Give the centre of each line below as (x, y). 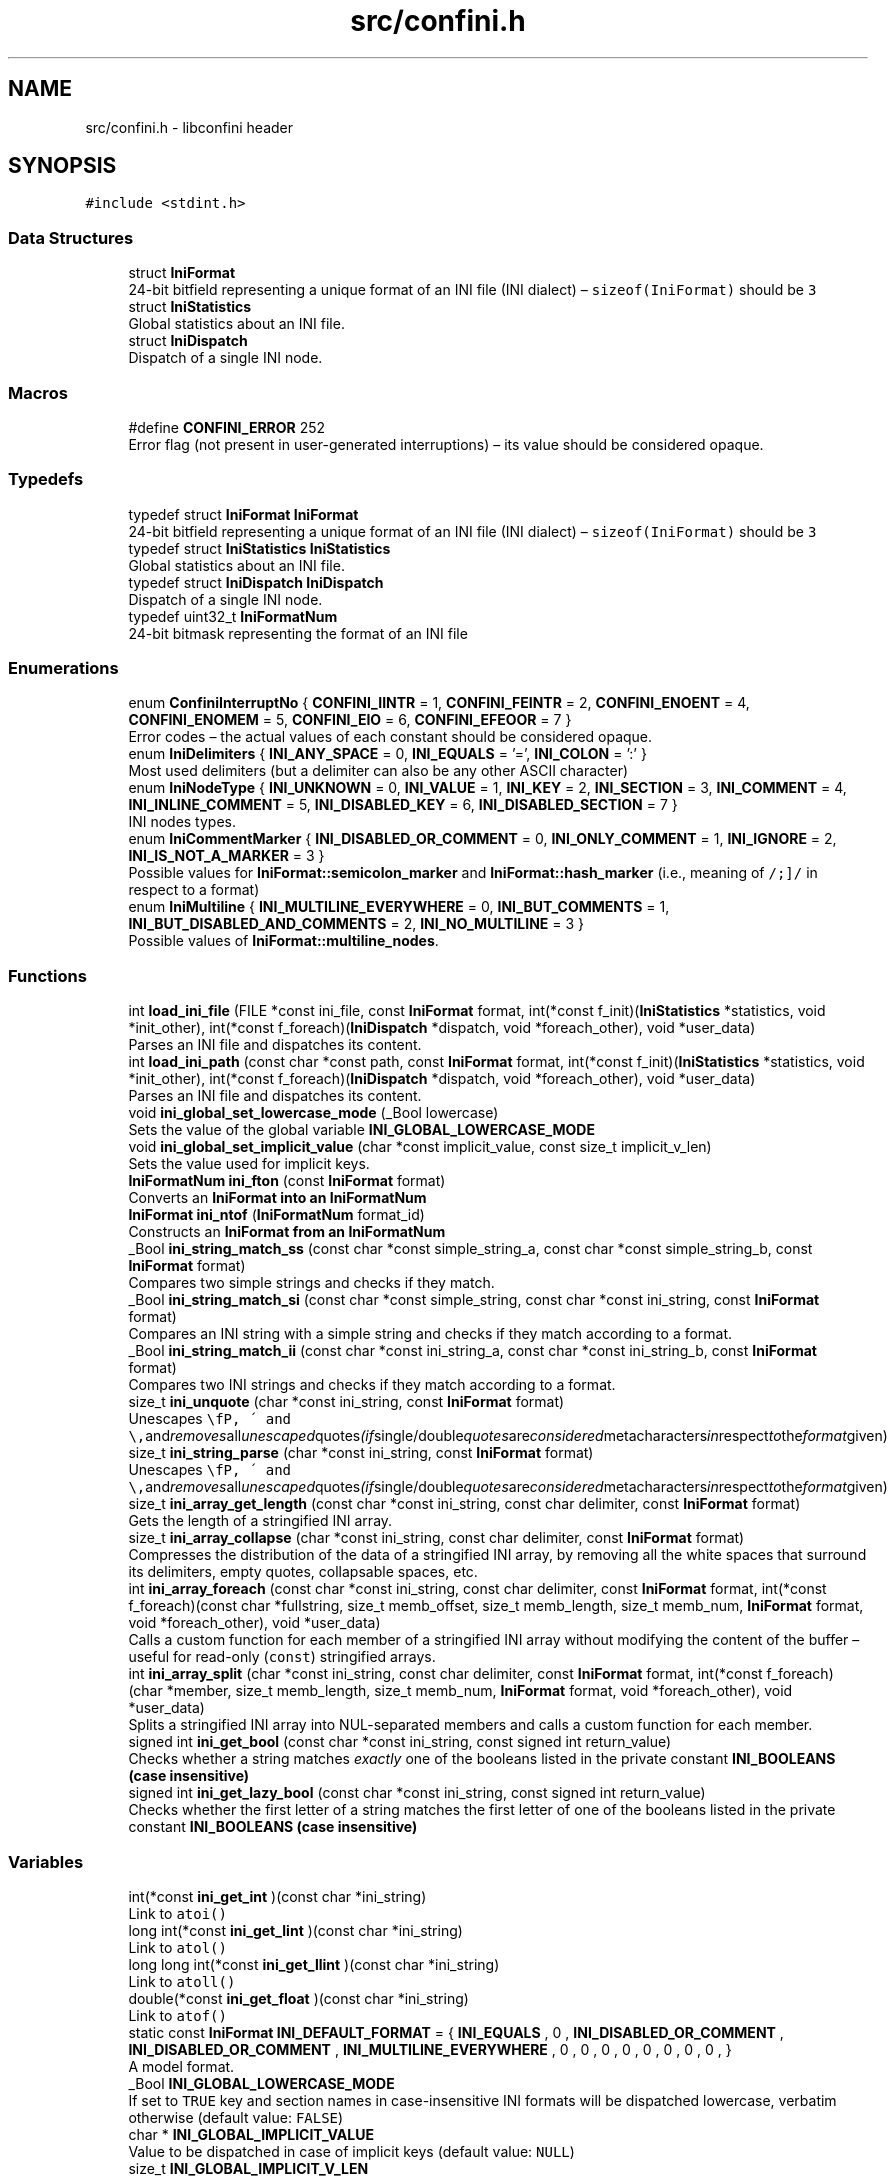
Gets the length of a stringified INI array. (260, 1521)
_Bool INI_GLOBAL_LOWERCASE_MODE (261, 2083)
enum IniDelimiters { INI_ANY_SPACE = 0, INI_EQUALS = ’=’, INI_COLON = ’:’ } (387, 754)
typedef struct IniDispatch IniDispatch (256, 582)
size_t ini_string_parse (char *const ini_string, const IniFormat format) (361, 1453)
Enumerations (63, 668)
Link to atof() (177, 2015)
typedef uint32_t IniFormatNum (233, 616)
